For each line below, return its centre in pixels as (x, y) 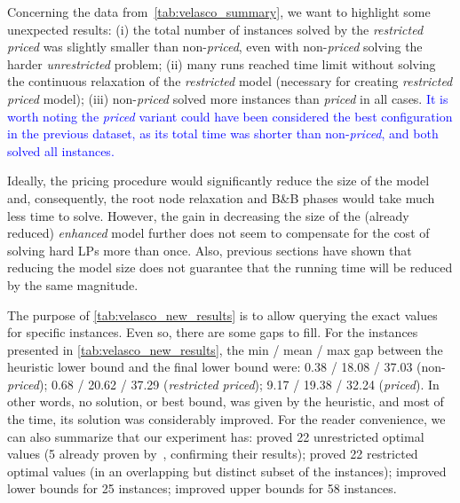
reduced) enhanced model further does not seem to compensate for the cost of (218, 233)
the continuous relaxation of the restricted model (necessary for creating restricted (230, 81)
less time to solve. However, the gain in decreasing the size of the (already (208, 215)
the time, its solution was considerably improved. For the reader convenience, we (226, 419)
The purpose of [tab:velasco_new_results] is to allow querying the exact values (222, 314)
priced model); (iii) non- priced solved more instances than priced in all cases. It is (228, 98)
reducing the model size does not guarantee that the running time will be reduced (230, 267)
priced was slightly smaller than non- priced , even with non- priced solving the (215, 47)
